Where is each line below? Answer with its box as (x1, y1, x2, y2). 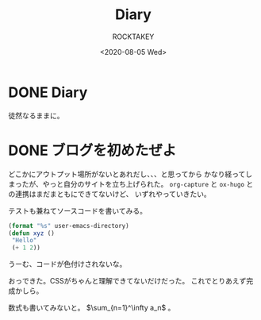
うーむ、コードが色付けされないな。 (8, 260, 127, 269)
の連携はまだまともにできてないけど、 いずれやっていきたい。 (8, 189, 212, 199)
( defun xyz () (8, 229, 56, 237)
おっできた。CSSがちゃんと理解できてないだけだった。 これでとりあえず (8, 276, 247, 286)
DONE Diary (8, 83, 88, 101)
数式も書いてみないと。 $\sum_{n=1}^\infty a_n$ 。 (8, 303, 175, 313)
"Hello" (11, 237, 37, 245)
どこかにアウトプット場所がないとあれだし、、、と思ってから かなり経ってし (8, 169, 253, 179)
